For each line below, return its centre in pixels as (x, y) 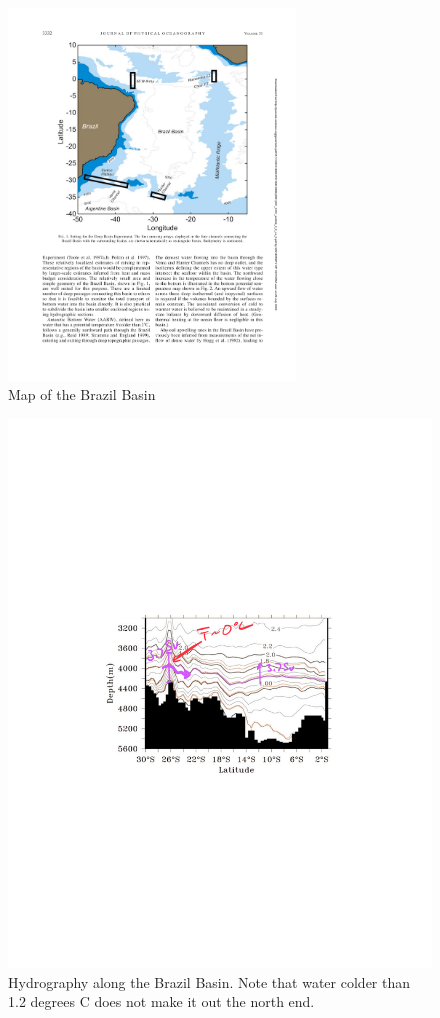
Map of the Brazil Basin (82, 394)
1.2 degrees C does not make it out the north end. (161, 1001)
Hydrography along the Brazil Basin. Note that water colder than (209, 981)
